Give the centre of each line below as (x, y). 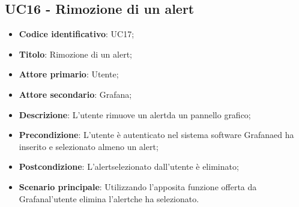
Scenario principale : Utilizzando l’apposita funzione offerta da (138, 186)
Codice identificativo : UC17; (77, 34)
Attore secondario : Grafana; (75, 94)
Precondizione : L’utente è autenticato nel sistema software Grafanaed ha (156, 135)
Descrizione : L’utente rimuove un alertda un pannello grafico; (135, 114)
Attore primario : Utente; (69, 74)
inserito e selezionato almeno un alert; (89, 146)
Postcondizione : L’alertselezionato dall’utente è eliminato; (129, 166)
